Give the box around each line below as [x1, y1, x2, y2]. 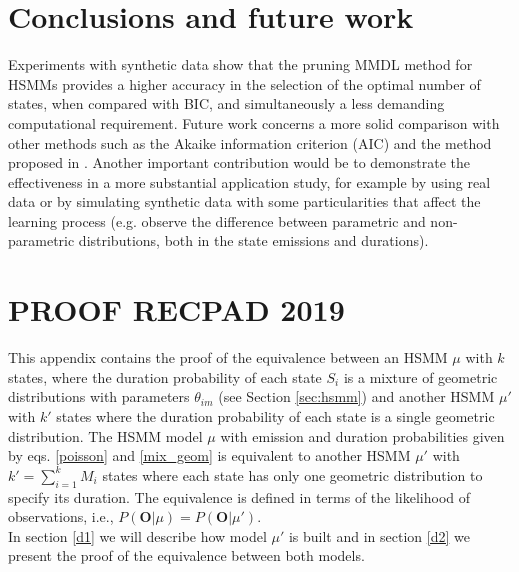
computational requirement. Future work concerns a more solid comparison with [8, 112, 500, 133]
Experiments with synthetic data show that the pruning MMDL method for [8, 54, 473, 75]
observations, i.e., [8, 506, 114, 527]
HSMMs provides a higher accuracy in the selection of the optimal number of [8, 73, 481, 94]
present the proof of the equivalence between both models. [8, 545, 365, 566]
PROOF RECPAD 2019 [8, 289, 345, 330]
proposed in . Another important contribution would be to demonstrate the [8, 152, 471, 173]
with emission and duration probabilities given [220, 425, 505, 446]
